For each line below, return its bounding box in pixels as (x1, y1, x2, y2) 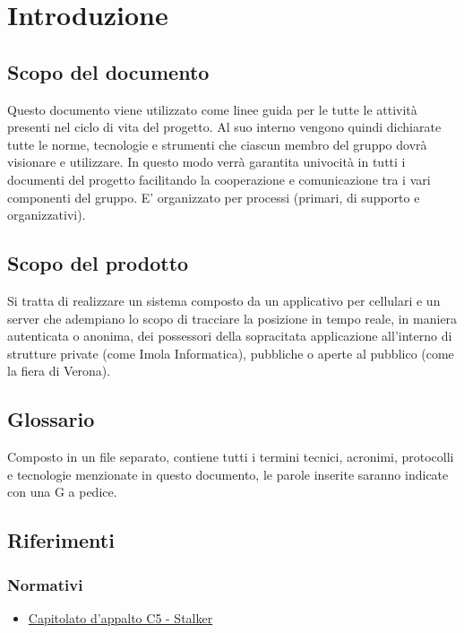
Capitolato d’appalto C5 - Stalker (28, 608, 213, 627)
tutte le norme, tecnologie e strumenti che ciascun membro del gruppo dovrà (7, 134, 427, 153)
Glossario (7, 405, 95, 433)
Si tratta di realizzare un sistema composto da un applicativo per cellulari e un (7, 290, 441, 309)
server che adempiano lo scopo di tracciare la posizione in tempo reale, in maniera (7, 308, 458, 327)
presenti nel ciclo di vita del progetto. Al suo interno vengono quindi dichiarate (7, 117, 442, 136)
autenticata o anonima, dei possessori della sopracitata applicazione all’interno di (7, 326, 452, 345)
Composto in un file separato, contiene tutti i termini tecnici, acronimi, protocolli (7, 447, 454, 466)
